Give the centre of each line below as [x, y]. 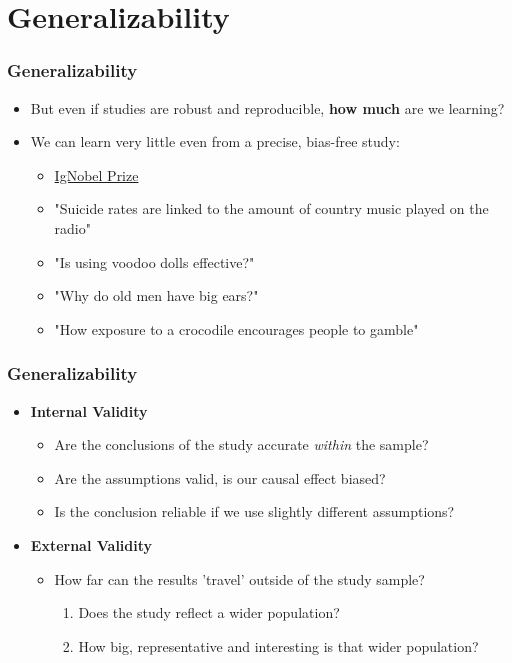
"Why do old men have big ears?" [156, 295]
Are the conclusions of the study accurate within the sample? [241, 444]
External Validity [91, 544]
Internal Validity [89, 410]
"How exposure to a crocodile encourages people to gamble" [236, 328]
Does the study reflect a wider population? [209, 612]
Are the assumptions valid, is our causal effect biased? [220, 477]
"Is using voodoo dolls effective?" [154, 261]
